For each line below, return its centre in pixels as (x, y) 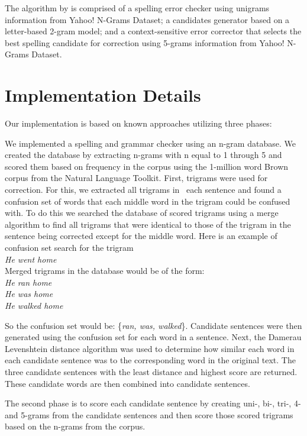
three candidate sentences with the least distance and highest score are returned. (151, 371)
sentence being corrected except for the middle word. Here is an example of (141, 236)
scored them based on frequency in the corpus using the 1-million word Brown (147, 166)
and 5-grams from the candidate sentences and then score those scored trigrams (149, 414)
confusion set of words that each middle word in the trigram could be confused (148, 201)
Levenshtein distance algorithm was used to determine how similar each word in (150, 348)
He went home (31, 259)
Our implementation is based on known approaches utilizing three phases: (138, 123)
